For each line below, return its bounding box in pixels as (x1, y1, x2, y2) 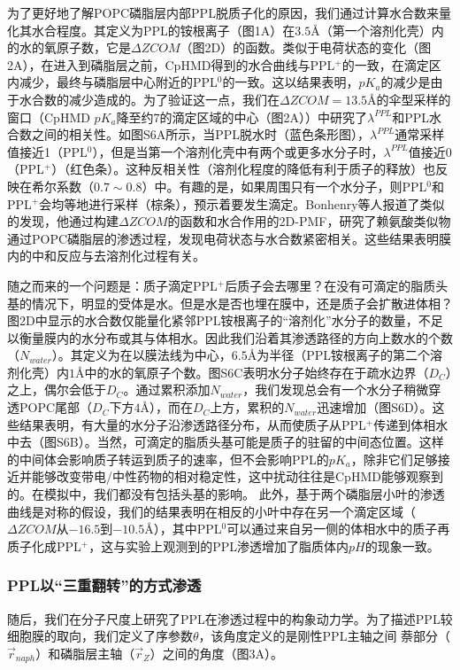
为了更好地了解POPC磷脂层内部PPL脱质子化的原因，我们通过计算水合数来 (7, 4, 439, 21)
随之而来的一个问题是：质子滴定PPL (7, 276, 218, 294)
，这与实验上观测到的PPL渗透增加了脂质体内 (88, 536, 349, 555)
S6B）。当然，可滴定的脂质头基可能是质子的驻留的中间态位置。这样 (56, 432, 444, 451)
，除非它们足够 (350, 449, 438, 468)
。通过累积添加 (123, 380, 211, 399)
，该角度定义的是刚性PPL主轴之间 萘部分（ (198, 627, 451, 645)
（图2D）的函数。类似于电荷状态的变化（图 (180, 38, 432, 57)
